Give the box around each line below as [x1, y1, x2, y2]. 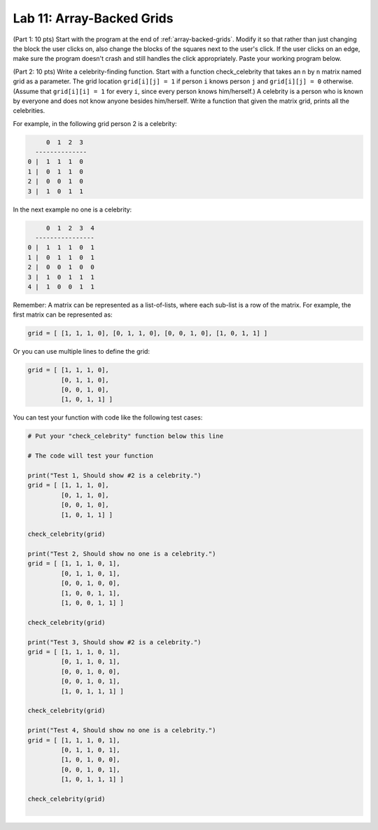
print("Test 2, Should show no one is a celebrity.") [27, 550, 216, 558]
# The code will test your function [27, 452, 154, 460]
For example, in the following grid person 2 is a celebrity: [13, 119, 178, 127]
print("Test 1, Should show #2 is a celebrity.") [27, 471, 202, 479]
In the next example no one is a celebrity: [13, 205, 132, 214]
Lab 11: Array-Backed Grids [13, 11, 174, 26]
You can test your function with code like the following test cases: [13, 413, 203, 422]
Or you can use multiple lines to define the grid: [13, 347, 150, 356]
